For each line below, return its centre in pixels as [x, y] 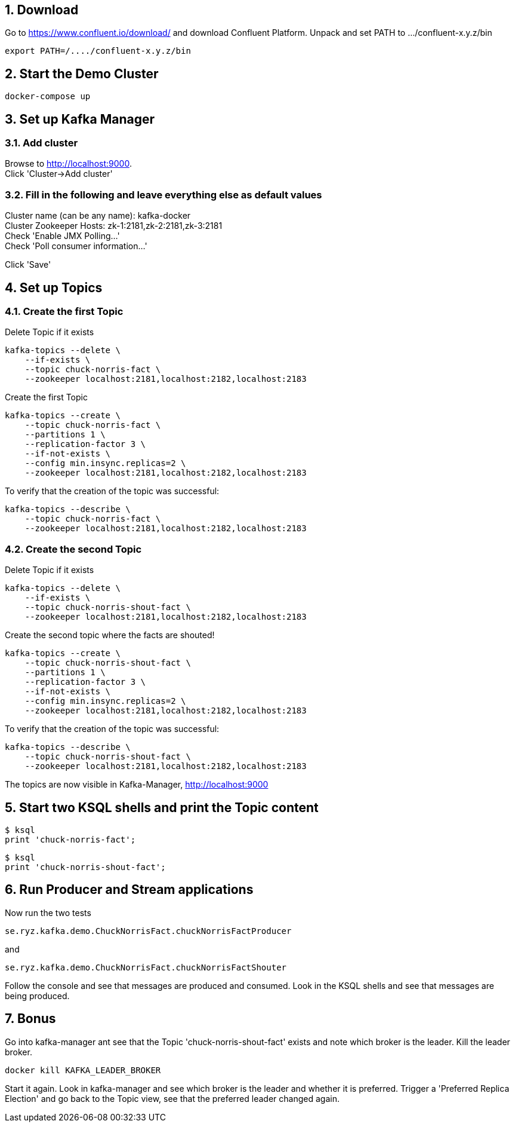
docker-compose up [48, 97]
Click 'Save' [28, 265]
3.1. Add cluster [41, 143]
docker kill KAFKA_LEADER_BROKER [83, 1070]
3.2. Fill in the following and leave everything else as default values [164, 195]
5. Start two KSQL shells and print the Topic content [162, 807]
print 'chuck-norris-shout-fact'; [85, 867]
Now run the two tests [48, 912]
